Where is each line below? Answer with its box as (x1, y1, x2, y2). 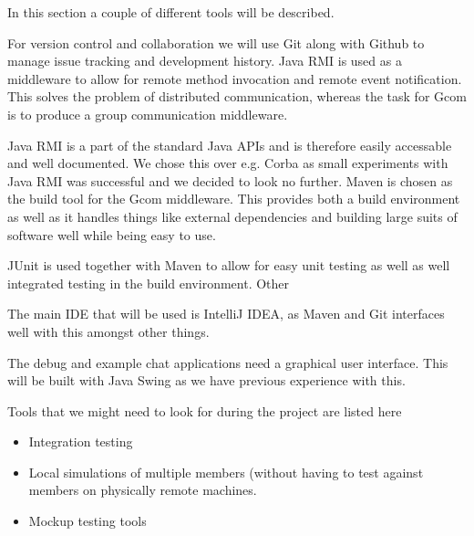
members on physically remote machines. (28, 480, 257, 499)
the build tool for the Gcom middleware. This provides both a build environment (7, 189, 460, 208)
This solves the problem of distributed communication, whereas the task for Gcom (7, 87, 467, 106)
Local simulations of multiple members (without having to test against (28, 462, 424, 481)
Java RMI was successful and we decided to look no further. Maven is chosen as (7, 171, 453, 190)
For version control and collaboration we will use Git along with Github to (7, 33, 425, 52)
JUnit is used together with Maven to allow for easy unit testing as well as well (7, 256, 450, 275)
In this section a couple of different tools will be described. (7, 3, 335, 21)
